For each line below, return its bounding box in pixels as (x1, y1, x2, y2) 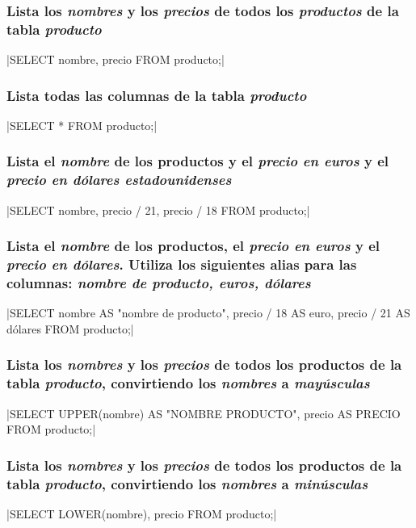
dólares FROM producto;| (6, 320, 134, 337)
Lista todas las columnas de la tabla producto (6, 85, 307, 105)
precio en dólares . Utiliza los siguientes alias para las (6, 254, 357, 274)
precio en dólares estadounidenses (6, 170, 232, 190)
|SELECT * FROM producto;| (6, 116, 158, 133)
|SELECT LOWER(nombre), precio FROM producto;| (6, 505, 277, 522)
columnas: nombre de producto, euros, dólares (6, 273, 311, 293)
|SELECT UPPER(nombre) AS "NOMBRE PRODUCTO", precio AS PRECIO (6, 404, 401, 421)
